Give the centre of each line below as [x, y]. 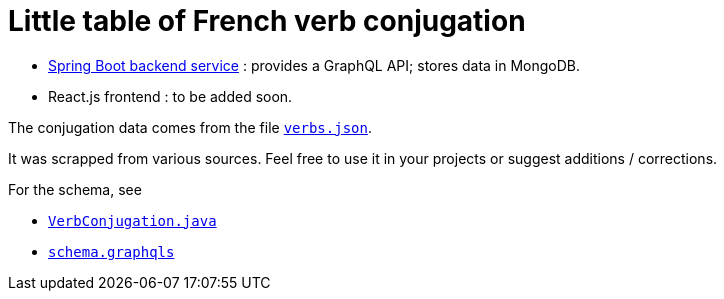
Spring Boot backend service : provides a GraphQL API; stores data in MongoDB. [314, 65]
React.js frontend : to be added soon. [170, 96]
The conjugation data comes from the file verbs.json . [190, 127]
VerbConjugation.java [132, 220]
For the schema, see [75, 189]
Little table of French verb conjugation [267, 21]
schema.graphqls [111, 251]
